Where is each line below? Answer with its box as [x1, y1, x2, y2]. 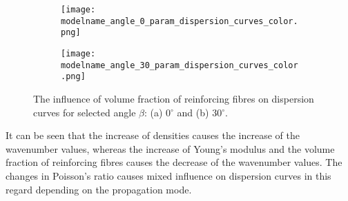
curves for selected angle [33, 105, 136, 119]
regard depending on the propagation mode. [6, 182, 192, 196]
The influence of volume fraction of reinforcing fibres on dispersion [33, 91, 314, 105]
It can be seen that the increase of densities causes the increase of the [6, 128, 300, 142]
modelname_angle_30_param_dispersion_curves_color [61, 60, 298, 70]
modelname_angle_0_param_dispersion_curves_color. [61, 16, 298, 26]
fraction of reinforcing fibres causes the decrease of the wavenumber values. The [6, 155, 342, 169]
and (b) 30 [177, 105, 222, 119]
